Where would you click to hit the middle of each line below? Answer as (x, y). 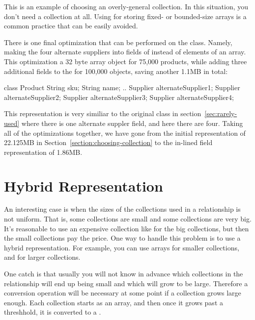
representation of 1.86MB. (43, 152)
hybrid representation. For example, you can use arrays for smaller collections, (122, 247)
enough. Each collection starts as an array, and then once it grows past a (113, 302)
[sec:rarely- (221, 113)
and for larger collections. (42, 257)
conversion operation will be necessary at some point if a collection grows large (123, 293)
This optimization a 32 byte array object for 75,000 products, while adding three (126, 61)
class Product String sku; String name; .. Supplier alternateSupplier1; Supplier (122, 87)
